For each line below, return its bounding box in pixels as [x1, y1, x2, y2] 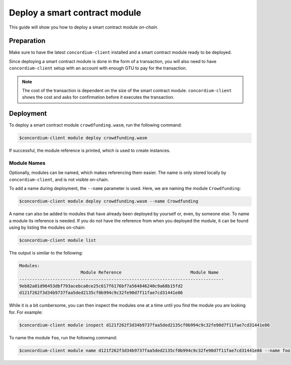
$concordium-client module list [19, 238, 97, 243]
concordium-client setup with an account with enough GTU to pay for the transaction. [9, 65, 187, 71]
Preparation [9, 37, 46, 45]
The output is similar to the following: [9, 250, 83, 255]
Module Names [9, 160, 46, 167]
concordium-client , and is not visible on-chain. [9, 176, 109, 182]
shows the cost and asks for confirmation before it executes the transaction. [22, 95, 175, 100]
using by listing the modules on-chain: [9, 224, 86, 230]
